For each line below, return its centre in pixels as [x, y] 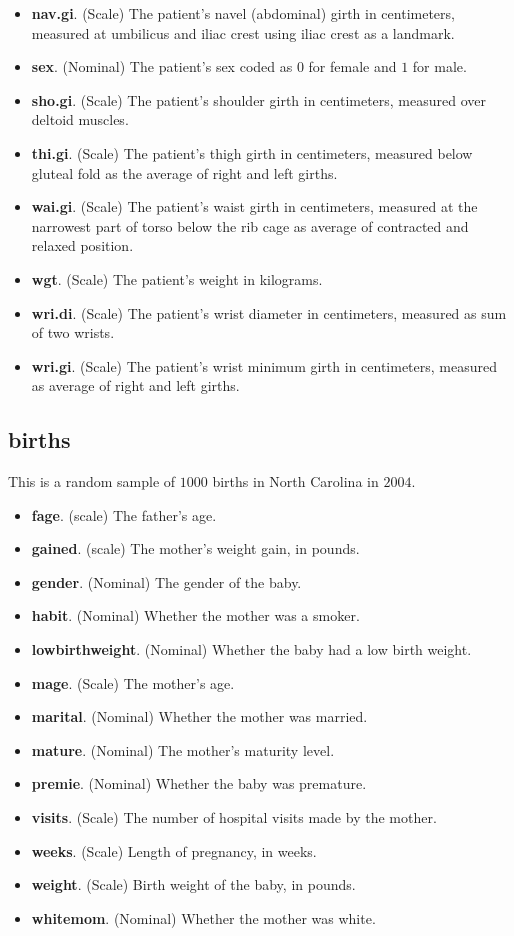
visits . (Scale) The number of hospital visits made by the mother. [234, 817]
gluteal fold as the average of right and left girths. [184, 172]
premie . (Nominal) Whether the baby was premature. [199, 783]
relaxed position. [82, 245]
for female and [352, 66]
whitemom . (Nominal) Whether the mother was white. [203, 917]
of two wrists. [73, 332]
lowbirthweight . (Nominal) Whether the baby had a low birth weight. [251, 649]
